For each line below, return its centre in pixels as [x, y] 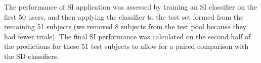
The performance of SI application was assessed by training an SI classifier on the [131, 7]
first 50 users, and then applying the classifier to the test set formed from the [124, 16]
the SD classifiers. [32, 56]
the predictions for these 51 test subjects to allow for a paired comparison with [126, 46]
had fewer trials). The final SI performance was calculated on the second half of [127, 36]
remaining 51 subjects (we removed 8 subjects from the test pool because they [125, 26]
